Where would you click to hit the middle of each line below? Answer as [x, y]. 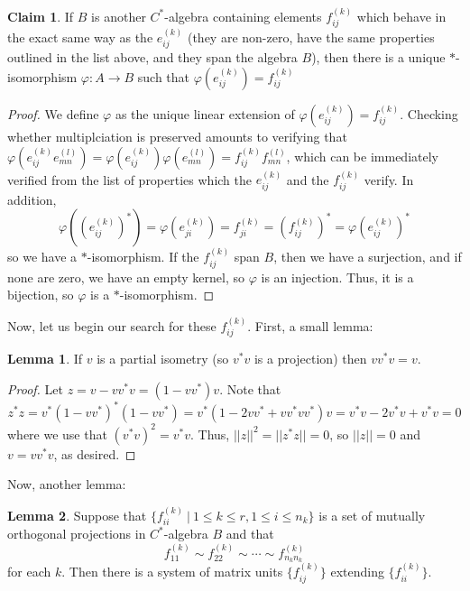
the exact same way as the [80, 37]
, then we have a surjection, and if [368, 257]
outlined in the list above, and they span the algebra [152, 57]
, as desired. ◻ [95, 453]
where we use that [57, 434]
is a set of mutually [372, 515]
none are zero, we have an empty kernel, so [126, 277]
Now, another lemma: [67, 484]
